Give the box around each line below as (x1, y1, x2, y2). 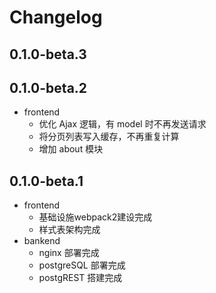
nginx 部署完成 (38, 247, 100, 259)
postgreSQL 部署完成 (38, 259, 126, 271)
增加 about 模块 (38, 143, 104, 155)
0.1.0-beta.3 (9, 46, 87, 63)
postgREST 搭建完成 (38, 272, 123, 284)
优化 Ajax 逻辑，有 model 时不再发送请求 (38, 118, 207, 130)
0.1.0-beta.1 (9, 172, 84, 190)
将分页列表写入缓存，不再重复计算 (38, 131, 180, 143)
